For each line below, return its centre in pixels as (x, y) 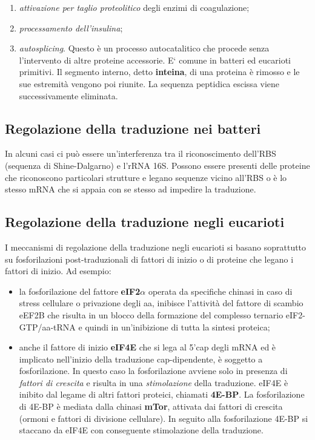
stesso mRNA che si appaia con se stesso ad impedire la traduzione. (131, 189)
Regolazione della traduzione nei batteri (133, 128)
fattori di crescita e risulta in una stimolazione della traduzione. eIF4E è (154, 382)
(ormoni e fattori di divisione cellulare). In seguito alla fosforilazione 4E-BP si (164, 418)
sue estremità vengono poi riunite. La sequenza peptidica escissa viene (149, 83)
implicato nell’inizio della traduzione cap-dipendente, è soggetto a (141, 359)
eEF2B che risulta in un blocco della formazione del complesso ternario (151, 314)
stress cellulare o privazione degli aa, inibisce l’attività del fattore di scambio (161, 303)
